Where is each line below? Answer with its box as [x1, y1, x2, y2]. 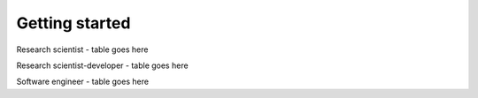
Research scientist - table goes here [16, 44, 149, 55]
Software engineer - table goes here [16, 76, 150, 87]
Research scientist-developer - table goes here [16, 60, 189, 71]
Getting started [16, 13, 131, 33]
